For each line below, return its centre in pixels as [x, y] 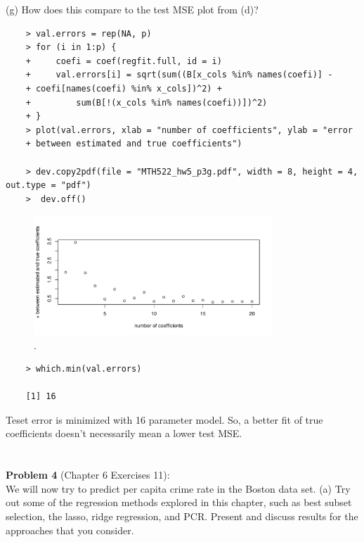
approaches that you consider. [70, 530]
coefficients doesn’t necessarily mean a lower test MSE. [124, 433]
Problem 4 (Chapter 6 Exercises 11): [88, 475]
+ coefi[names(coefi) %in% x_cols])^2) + [124, 88]
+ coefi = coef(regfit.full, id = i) [124, 61]
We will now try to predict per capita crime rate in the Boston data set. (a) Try [178, 488]
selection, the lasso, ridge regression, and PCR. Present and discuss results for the [182, 516]
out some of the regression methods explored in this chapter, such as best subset [179, 502]
